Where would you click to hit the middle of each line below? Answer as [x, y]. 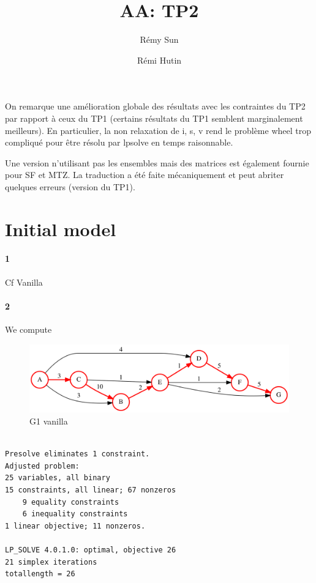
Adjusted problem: [42, 466]
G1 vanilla [49, 421]
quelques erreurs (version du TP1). [70, 186]
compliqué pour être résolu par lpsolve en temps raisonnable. [119, 142]
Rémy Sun [159, 39]
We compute [28, 329]
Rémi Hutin [159, 60]
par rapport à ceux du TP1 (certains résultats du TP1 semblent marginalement [154, 118]
